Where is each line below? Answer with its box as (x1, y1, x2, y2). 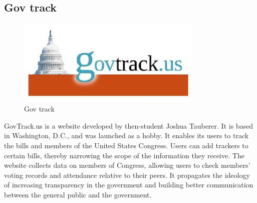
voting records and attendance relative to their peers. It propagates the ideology (4, 169, 250, 180)
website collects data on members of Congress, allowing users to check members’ (4, 160, 250, 170)
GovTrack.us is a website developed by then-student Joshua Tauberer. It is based (4, 120, 253, 131)
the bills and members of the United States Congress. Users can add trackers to (4, 140, 248, 150)
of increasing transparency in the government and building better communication (4, 179, 253, 190)
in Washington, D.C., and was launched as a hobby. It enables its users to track (4, 130, 249, 141)
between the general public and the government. (4, 189, 152, 199)
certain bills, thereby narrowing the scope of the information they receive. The (4, 150, 244, 160)
